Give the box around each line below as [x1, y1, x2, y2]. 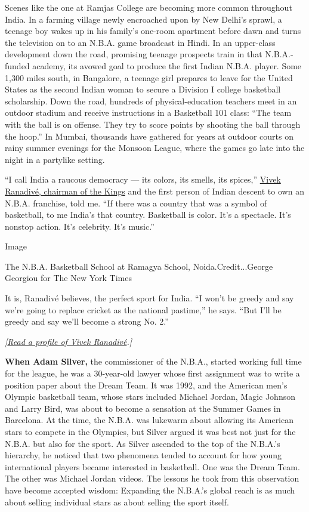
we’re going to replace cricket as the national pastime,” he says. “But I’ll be [5, 303, 282, 316]
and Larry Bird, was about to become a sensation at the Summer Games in [5, 402, 281, 414]
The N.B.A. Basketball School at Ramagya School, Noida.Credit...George [5, 260, 273, 272]
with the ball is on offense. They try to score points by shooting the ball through [5, 118, 301, 130]
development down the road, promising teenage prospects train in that [5, 48, 262, 60]
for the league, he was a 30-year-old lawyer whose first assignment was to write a [5, 367, 300, 380]
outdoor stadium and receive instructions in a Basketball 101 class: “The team [5, 106, 292, 119]
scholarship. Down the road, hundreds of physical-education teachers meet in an [5, 94, 297, 107]
